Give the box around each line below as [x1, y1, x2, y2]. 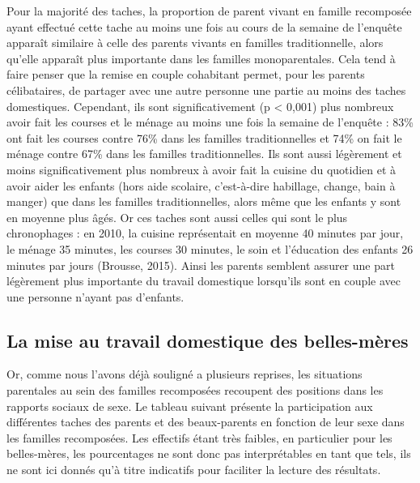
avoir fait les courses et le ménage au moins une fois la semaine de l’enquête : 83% [6, 113, 414, 130]
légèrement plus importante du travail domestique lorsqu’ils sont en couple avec [6, 272, 401, 289]
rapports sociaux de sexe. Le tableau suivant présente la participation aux [6, 397, 373, 414]
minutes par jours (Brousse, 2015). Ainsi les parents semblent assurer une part [6, 256, 395, 273]
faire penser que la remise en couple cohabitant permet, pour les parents [6, 66, 365, 83]
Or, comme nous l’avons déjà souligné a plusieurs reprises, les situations [6, 365, 363, 383]
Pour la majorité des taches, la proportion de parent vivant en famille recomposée [6, 2, 412, 19]
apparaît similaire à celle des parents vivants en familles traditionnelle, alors [6, 34, 384, 51]
